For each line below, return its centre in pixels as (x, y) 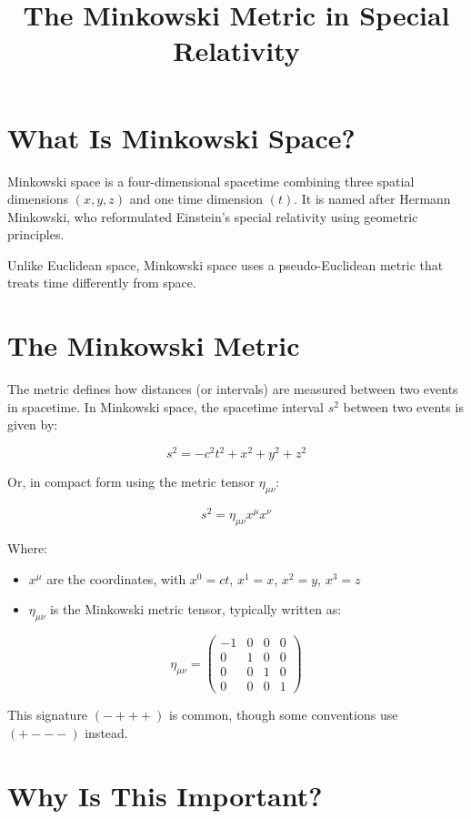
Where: (27, 548)
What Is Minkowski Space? (181, 137)
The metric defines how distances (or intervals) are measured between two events (233, 389)
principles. (36, 234)
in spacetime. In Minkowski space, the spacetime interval (165, 406)
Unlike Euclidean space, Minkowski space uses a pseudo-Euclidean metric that (225, 264)
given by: (33, 425)
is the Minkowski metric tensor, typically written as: (195, 609)
